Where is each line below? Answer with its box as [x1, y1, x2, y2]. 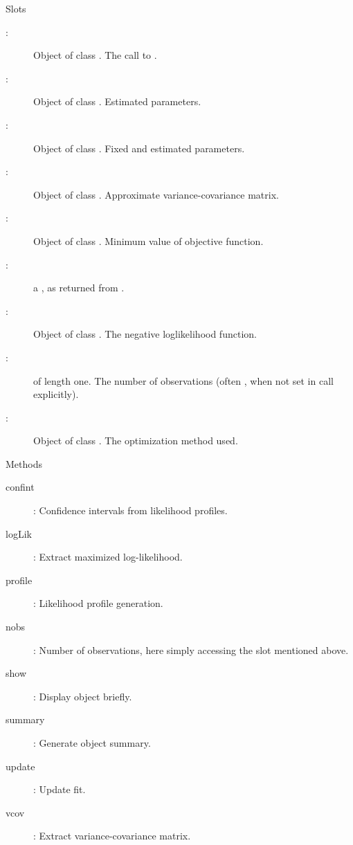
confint [6, 480, 35, 494]
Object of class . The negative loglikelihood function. [33, 327, 257, 341]
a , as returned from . [33, 280, 125, 295]
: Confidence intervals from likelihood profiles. [33, 503, 228, 518]
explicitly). [33, 387, 79, 401]
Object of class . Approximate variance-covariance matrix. [33, 187, 279, 201]
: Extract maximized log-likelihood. [33, 549, 183, 564]
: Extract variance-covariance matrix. [33, 828, 191, 843]
